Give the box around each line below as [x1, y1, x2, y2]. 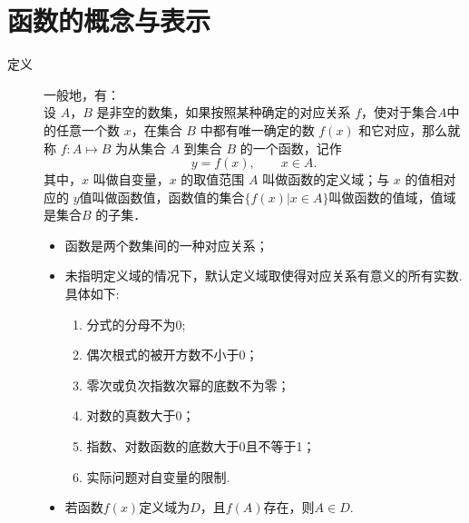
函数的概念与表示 [7, 2, 211, 39]
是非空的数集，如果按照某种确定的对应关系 [96, 103, 351, 122]
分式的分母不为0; [86, 314, 186, 333]
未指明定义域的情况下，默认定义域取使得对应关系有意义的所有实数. [64, 266, 463, 285]
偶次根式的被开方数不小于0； [86, 345, 259, 364]
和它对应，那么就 [358, 120, 461, 139]
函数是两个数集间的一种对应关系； [64, 235, 269, 254]
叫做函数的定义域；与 [262, 170, 390, 189]
